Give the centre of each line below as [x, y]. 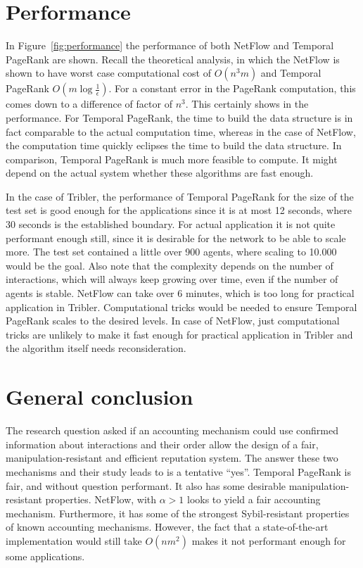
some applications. [45, 556]
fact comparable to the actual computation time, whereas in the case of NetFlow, [181, 131]
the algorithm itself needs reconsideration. [96, 348]
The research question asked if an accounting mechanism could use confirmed [172, 430]
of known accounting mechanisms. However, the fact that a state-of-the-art [167, 527]
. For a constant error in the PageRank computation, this [232, 88]
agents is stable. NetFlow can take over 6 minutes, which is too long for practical [180, 293]
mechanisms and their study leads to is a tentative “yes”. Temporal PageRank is [178, 471]
